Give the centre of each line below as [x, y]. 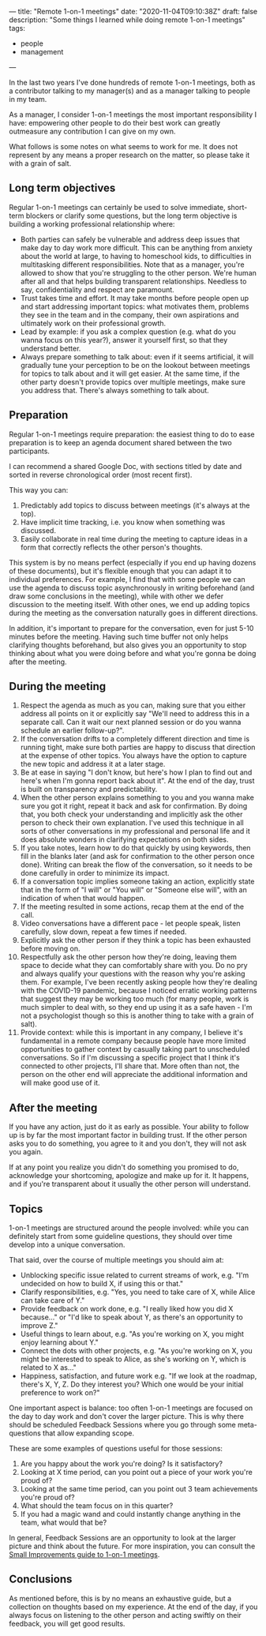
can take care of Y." [52, 1300]
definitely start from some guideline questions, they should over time [121, 1236]
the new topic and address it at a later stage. [93, 764]
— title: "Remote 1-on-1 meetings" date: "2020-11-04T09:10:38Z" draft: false [133, 11]
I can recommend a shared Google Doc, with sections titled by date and [126, 466]
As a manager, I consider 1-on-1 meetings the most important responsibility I [133, 114]
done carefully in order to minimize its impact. [95, 873]
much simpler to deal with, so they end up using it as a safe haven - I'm [136, 1007]
